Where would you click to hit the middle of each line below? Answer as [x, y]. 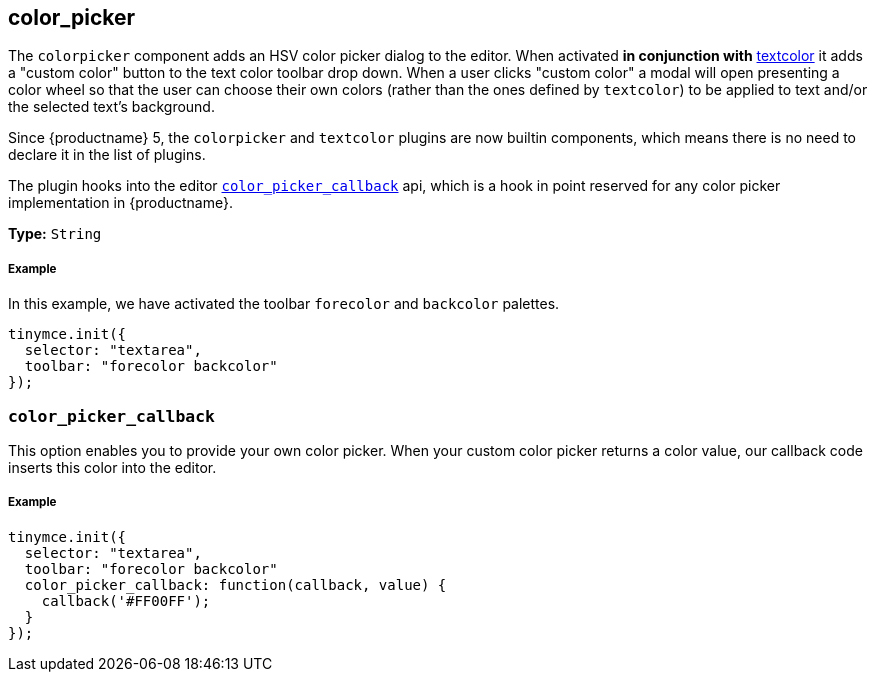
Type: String [55, 234]
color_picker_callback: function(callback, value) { [235, 584]
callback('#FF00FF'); [126, 600]
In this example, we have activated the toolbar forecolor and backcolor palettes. [284, 304]
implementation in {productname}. [120, 203]
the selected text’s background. [111, 107]
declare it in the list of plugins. [107, 155]
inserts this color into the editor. [112, 467]
